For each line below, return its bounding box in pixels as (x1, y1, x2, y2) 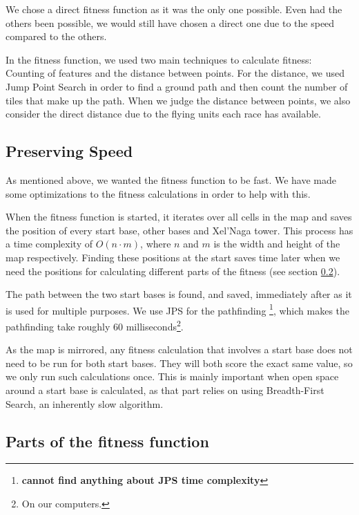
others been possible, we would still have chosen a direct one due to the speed (6, 15, 335, 30)
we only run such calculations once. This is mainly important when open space (6, 369, 339, 384)
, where (140, 236, 171, 251)
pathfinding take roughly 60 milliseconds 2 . (6, 317, 184, 333)
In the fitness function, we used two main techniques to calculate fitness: (6, 52, 312, 66)
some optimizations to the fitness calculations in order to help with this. (6, 186, 311, 200)
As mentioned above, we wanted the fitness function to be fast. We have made (6, 172, 336, 187)
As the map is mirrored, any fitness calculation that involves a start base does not (6, 342, 353, 357)
